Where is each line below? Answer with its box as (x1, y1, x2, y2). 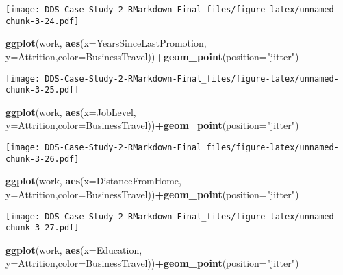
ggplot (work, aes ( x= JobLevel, (5, 104, 136, 119)
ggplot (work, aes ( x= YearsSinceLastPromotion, (5, 36, 207, 50)
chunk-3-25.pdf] (5, 85, 79, 95)
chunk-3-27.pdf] (5, 223, 79, 233)
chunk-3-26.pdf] (5, 154, 79, 164)
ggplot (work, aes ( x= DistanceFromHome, (5, 174, 181, 188)
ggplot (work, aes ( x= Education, (5, 242, 142, 256)
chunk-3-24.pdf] (5, 16, 79, 26)
